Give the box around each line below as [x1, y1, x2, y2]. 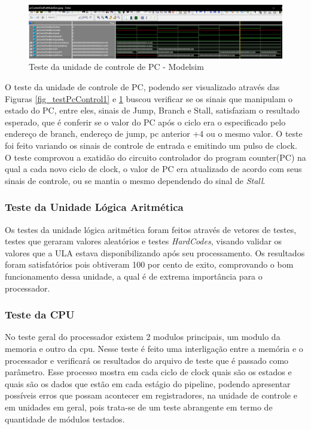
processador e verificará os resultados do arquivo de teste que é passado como [5, 354, 289, 366]
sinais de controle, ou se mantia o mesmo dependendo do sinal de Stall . [5, 174, 266, 186]
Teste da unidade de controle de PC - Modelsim [29, 60, 204, 73]
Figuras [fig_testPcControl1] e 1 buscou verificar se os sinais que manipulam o [5, 92, 292, 105]
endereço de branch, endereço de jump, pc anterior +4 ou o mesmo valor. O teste [5, 127, 303, 140]
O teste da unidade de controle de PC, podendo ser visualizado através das [5, 81, 280, 93]
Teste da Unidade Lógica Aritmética [5, 200, 184, 214]
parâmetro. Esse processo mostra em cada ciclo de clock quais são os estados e [5, 366, 292, 378]
